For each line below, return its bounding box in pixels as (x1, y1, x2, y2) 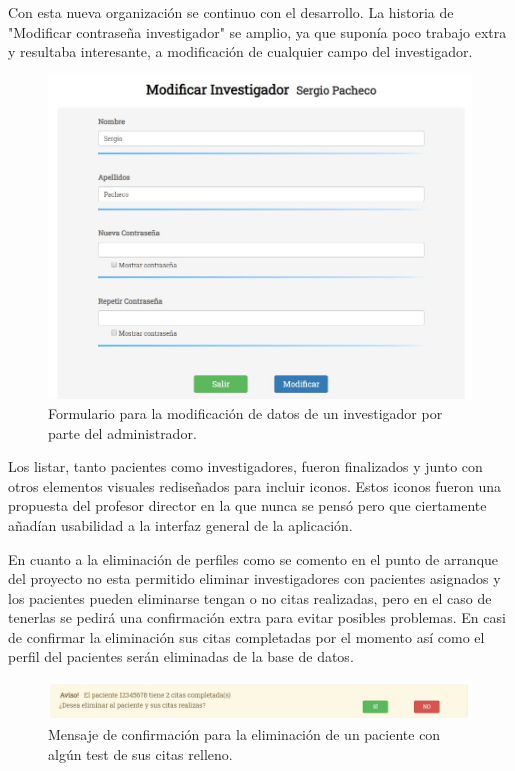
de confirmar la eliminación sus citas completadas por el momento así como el (8, 626, 485, 647)
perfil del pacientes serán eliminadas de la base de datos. (8, 646, 354, 667)
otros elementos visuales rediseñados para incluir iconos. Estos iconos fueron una (8, 475, 502, 496)
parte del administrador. (48, 422, 197, 443)
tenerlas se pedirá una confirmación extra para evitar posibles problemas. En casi (8, 607, 506, 628)
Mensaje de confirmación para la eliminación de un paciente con (48, 724, 441, 745)
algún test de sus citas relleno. (48, 744, 233, 765)
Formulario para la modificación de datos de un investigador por (48, 402, 443, 423)
